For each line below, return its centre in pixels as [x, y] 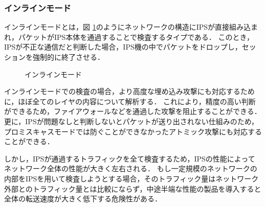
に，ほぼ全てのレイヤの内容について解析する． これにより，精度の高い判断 [130, 101]
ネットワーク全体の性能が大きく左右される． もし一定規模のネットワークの [131, 168]
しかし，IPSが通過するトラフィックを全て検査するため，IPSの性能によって [130, 158]
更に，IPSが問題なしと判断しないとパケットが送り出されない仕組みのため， [131, 121]
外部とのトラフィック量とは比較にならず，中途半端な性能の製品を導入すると [133, 188]
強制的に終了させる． [68, 57]
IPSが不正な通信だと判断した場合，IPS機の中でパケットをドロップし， [123, 47]
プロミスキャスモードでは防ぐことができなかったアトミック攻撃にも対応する [133, 131]
